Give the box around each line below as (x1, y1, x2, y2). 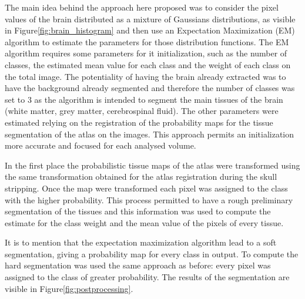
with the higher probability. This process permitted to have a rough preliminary (5, 193, 293, 206)
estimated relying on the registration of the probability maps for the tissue (5, 116, 273, 128)
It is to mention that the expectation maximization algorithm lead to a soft (5, 236, 277, 248)
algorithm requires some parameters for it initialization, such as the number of (5, 47, 287, 59)
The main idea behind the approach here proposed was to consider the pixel (5, 1, 279, 13)
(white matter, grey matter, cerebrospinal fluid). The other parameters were (5, 105, 279, 117)
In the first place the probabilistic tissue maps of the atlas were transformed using (5, 159, 300, 171)
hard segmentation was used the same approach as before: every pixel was (5, 259, 271, 271)
